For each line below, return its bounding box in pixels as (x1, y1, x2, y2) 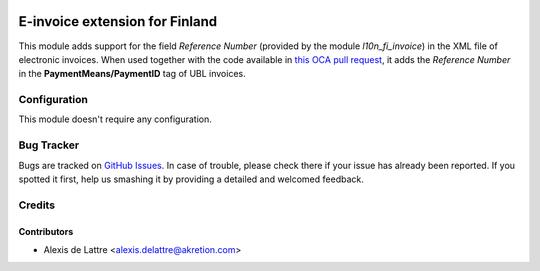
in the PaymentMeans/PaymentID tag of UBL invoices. (18, 68, 246, 80)
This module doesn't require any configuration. (18, 113, 212, 125)
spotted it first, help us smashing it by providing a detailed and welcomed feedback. (18, 173, 364, 185)
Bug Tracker (18, 138, 80, 152)
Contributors (18, 225, 74, 237)
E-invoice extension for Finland (18, 13, 218, 30)
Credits (18, 198, 55, 212)
